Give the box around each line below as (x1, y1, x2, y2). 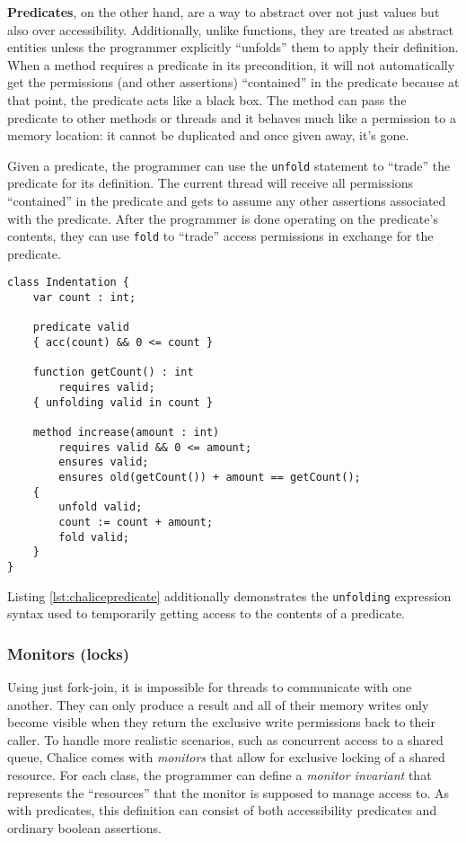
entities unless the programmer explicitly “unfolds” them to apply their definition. (7, 38, 459, 57)
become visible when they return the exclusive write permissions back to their (7, 713, 435, 732)
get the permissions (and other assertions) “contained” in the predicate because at (7, 73, 460, 92)
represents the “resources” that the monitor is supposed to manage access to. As (7, 783, 450, 802)
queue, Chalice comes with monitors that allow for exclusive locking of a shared (7, 748, 445, 767)
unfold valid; (58, 501, 143, 514)
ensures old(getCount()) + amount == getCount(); (58, 470, 361, 484)
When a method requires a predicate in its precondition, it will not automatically (7, 55, 455, 74)
